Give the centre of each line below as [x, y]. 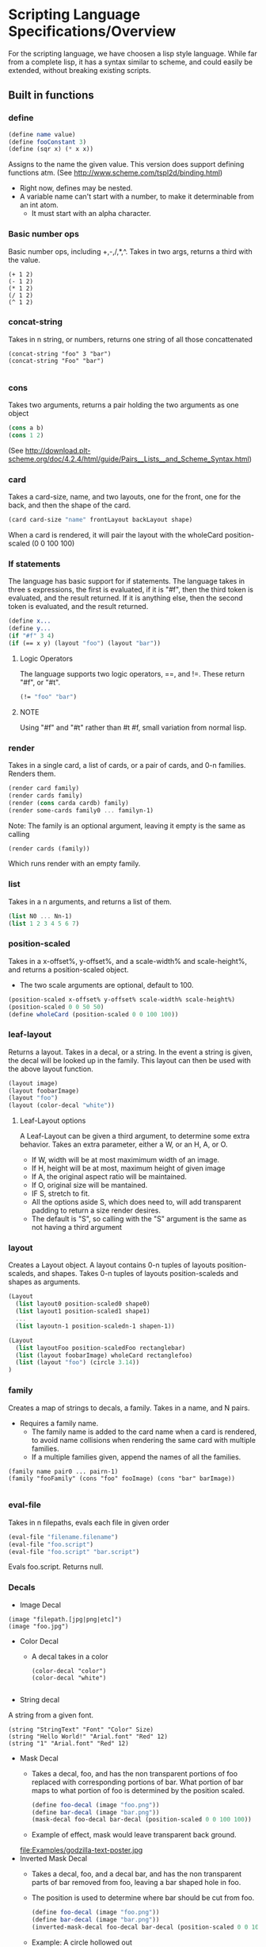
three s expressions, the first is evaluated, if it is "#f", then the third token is [131, 590]
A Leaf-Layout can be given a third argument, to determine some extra [135, 1136]
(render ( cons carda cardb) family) [68, 803]
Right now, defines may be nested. [76, 188]
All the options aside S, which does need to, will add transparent [136, 1202]
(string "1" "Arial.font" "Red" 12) [68, 1743]
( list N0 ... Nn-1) [40, 916]
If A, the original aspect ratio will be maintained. [109, 1177]
